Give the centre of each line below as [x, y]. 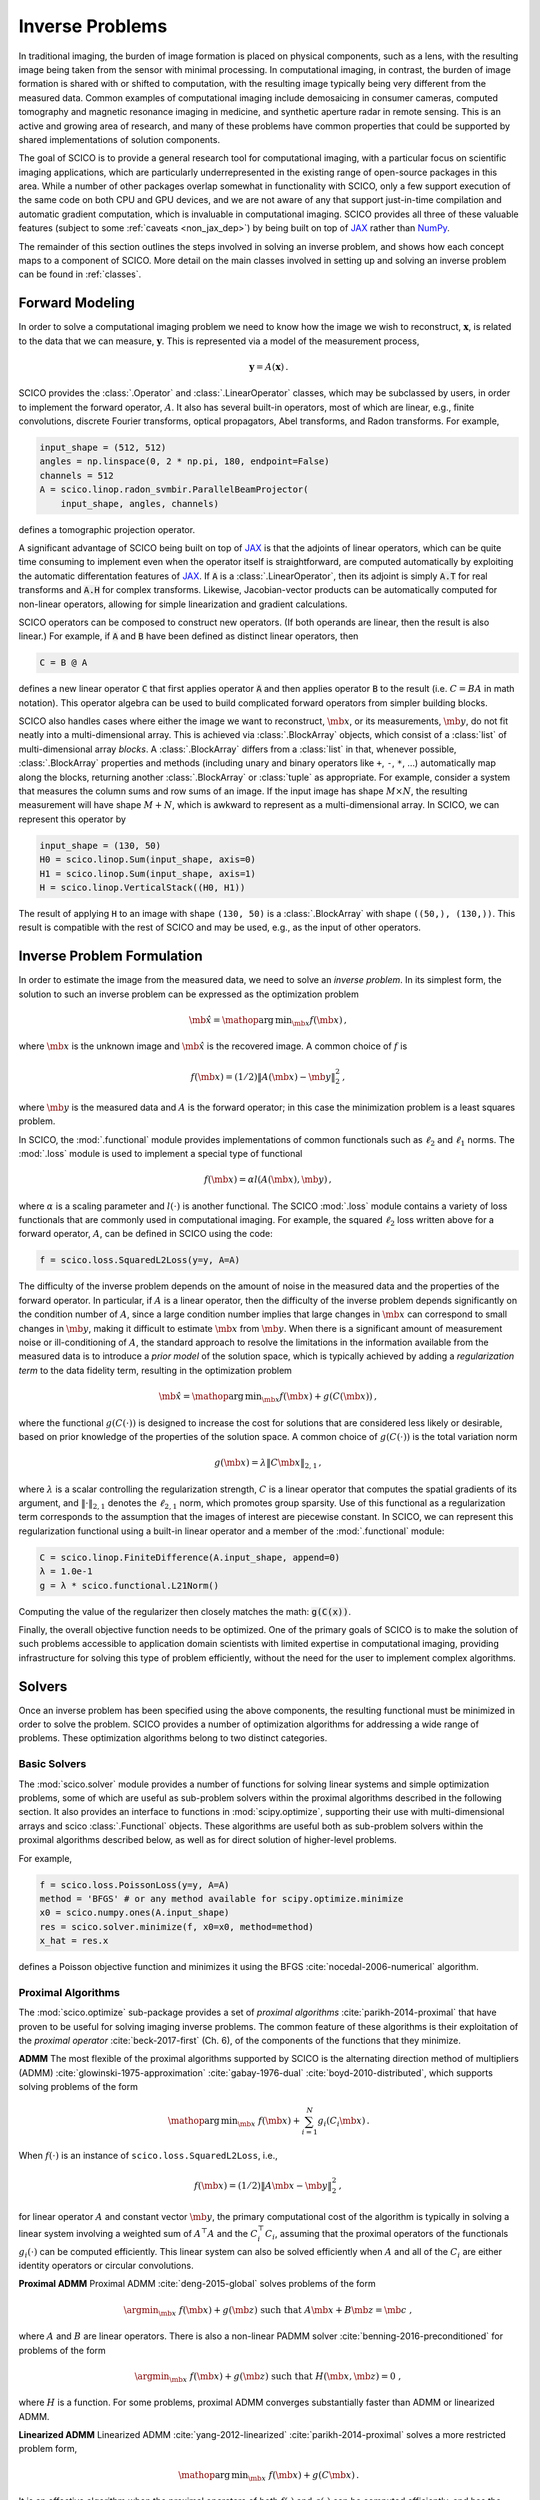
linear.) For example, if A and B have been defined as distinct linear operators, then [188, 636]
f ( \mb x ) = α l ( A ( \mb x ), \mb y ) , [267, 1179]
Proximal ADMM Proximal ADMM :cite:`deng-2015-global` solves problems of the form [197, 2284]
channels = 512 [76, 475]
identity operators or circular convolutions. [106, 2266]
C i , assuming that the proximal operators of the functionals [387, 2234]
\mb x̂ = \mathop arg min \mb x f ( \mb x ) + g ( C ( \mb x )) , [267, 1397]
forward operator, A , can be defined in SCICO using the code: [146, 1234]
